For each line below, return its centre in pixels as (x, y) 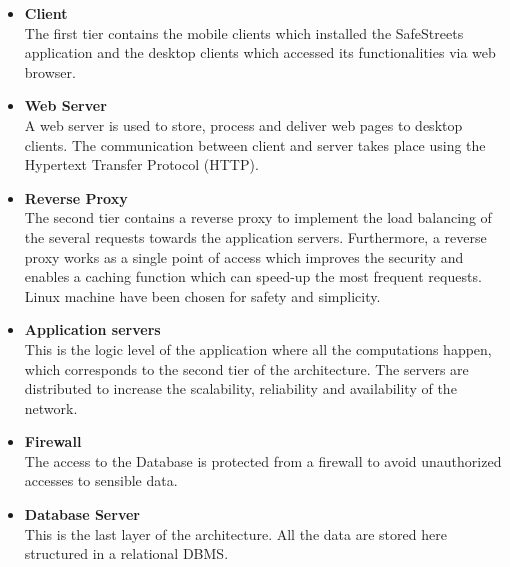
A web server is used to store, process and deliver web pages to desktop (243, 124)
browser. (50, 71)
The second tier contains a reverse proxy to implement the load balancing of (258, 217)
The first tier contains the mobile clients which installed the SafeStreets (244, 32)
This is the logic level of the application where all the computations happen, (258, 348)
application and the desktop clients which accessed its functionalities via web (260, 52)
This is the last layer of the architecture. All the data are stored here (235, 533)
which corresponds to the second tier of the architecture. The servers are (246, 368)
